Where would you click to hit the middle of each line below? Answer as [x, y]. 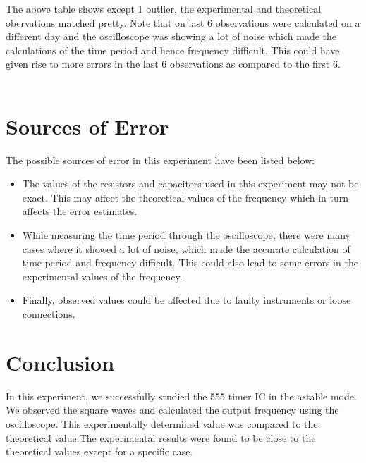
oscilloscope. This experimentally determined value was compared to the [162, 423]
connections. [49, 314]
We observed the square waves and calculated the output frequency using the [172, 410]
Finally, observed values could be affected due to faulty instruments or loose [187, 300]
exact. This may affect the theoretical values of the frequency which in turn [185, 197]
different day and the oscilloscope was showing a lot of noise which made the [171, 36]
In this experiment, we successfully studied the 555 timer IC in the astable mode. [181, 396]
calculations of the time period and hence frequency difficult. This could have [173, 50]
